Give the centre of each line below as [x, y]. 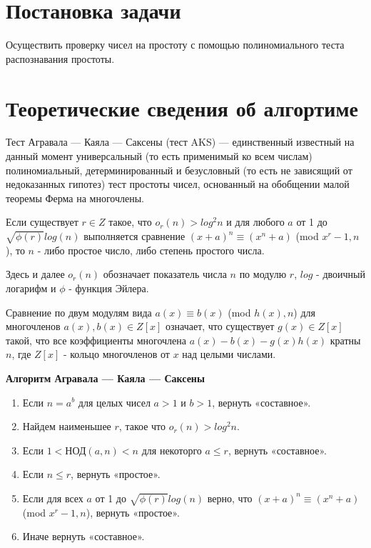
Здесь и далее [35, 274]
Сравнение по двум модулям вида [79, 312]
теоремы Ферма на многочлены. [75, 198]
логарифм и [31, 288]
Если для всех [53, 498]
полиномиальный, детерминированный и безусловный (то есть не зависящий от [179, 170]
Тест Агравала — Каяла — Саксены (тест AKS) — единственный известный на [180, 142]
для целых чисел [114, 402]
